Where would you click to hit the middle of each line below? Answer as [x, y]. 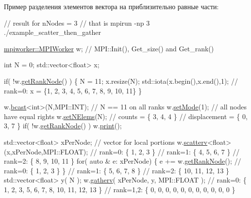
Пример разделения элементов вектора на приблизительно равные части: [111, 6]
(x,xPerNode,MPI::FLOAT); [46, 151]
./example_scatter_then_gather [53, 32]
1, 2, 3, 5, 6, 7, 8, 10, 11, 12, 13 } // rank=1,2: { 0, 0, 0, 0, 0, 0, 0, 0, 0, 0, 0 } [120, 189]
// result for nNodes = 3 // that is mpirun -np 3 [77, 23]
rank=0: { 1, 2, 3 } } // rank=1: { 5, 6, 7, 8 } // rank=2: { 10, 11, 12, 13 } [117, 170]
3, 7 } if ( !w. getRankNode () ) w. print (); [63, 126]
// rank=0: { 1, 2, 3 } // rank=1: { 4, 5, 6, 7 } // [165, 151]
